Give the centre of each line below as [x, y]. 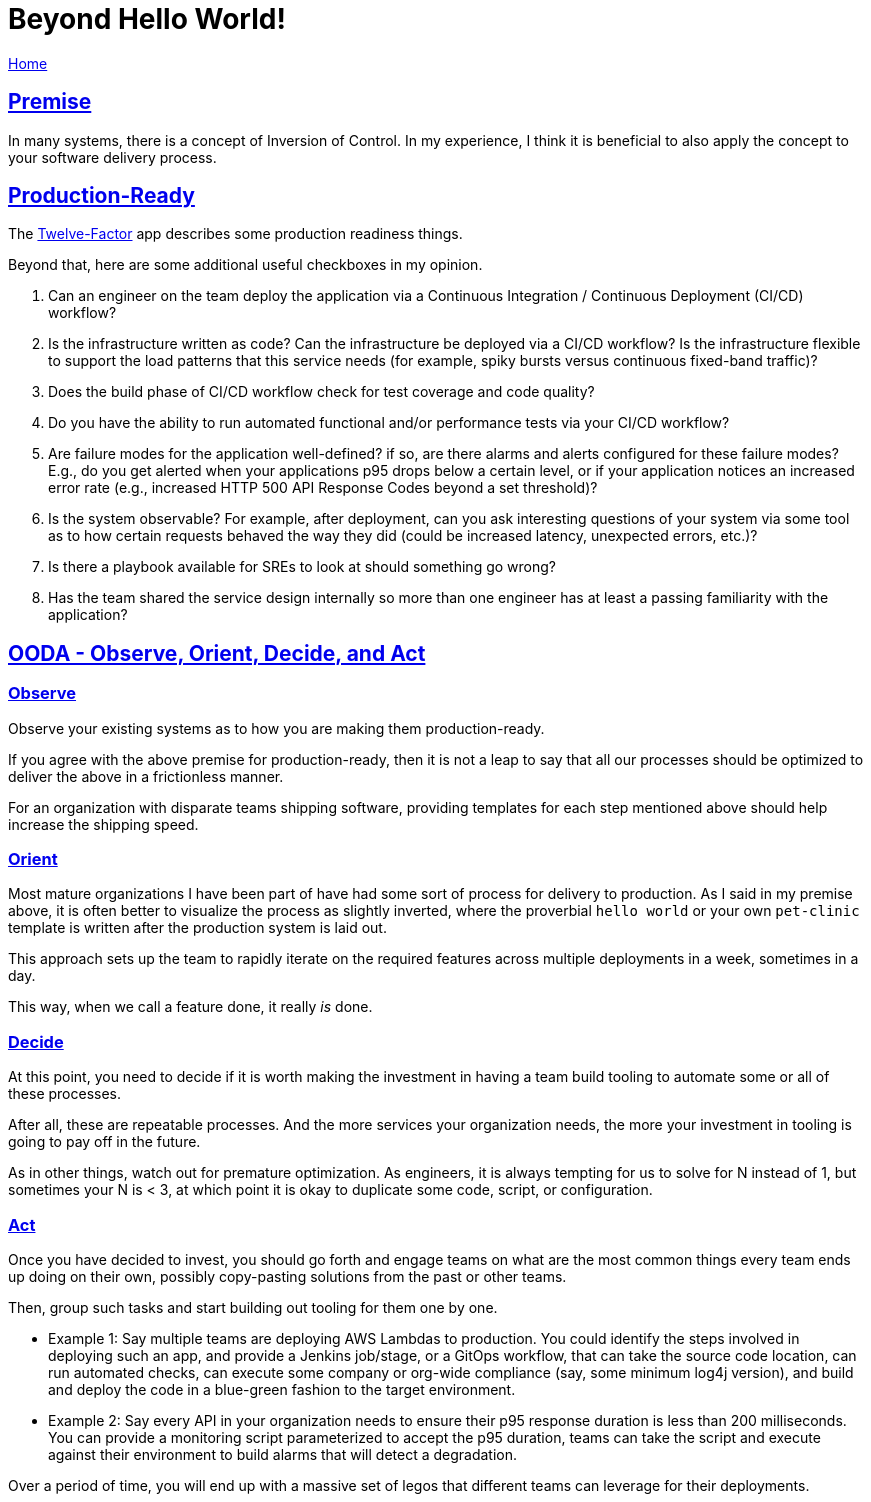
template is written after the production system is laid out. [197, 928]
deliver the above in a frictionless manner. [146, 776]
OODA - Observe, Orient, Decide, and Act [217, 653]
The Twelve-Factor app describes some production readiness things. [235, 234]
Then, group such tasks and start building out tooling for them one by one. [253, 1307]
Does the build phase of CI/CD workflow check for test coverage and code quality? [321, 392]
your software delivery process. [112, 157]
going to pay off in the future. [104, 1142]
